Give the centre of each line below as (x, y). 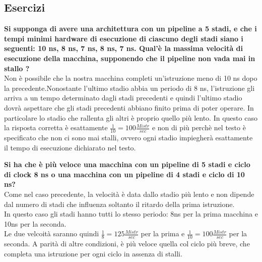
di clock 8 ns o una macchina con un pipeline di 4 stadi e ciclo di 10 (124, 174)
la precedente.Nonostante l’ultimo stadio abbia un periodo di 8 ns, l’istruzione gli (129, 88)
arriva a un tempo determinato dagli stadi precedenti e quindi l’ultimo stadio (123, 98)
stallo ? (17, 68)
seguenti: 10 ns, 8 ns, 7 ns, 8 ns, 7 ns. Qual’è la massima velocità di (123, 48)
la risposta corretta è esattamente (56, 127)
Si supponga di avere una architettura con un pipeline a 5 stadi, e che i (130, 29)
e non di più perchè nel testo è (199, 127)
